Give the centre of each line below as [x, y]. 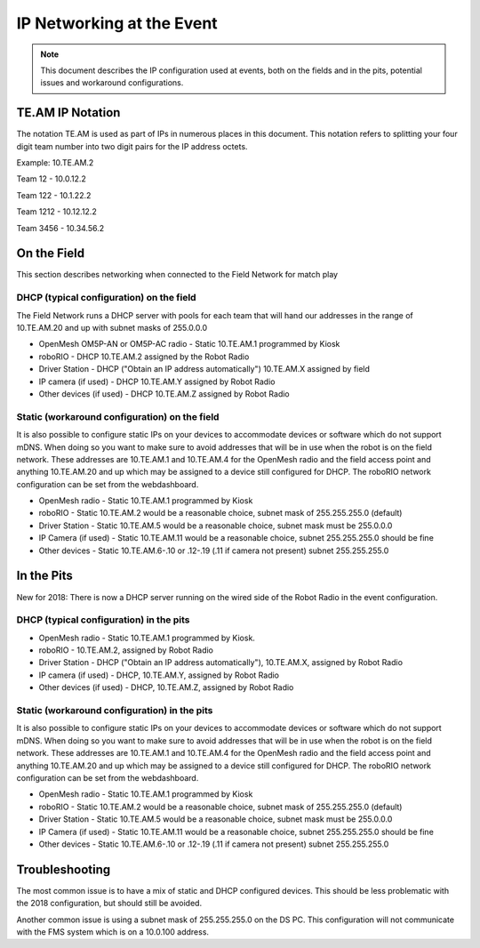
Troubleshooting [64, 869]
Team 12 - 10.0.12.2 [51, 179]
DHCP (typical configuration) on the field [106, 298]
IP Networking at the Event [117, 23]
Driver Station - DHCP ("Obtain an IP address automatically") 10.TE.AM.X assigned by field [204, 369]
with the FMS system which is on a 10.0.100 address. [112, 932]
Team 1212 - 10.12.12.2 [56, 212]
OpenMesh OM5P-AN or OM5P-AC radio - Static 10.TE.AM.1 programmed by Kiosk [189, 344]
